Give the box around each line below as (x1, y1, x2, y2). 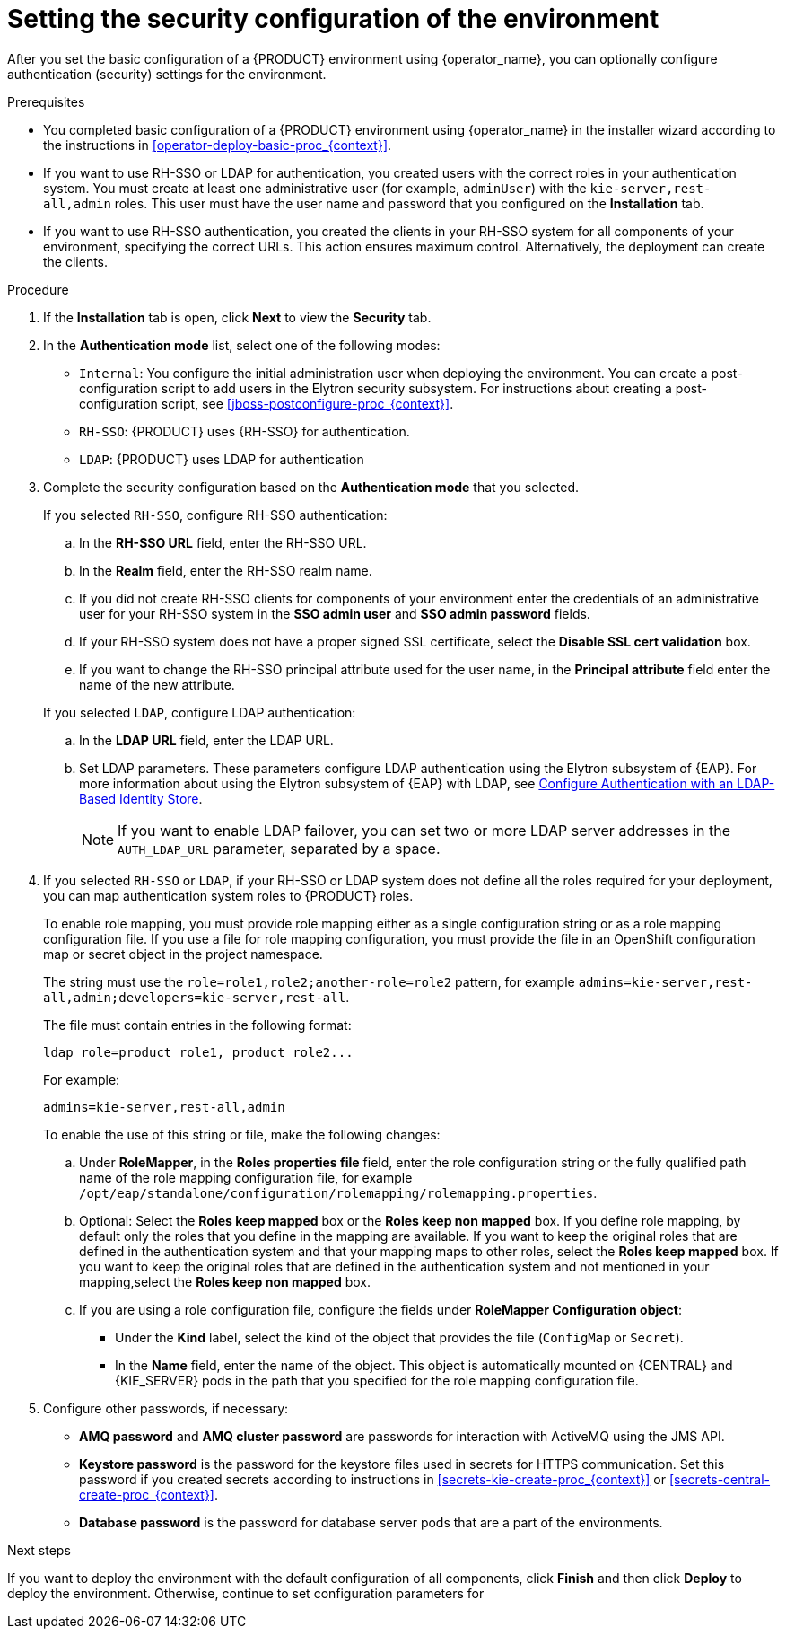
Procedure (7, 281, 69, 297)
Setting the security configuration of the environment (7, 4, 659, 34)
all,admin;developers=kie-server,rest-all (43, 990, 346, 1005)
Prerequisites (7, 93, 85, 110)
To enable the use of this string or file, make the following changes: (43, 1126, 441, 1142)
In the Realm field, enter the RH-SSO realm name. (79, 562, 372, 578)
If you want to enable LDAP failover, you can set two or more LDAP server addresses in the (118, 821, 731, 840)
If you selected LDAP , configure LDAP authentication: (43, 704, 356, 720)
